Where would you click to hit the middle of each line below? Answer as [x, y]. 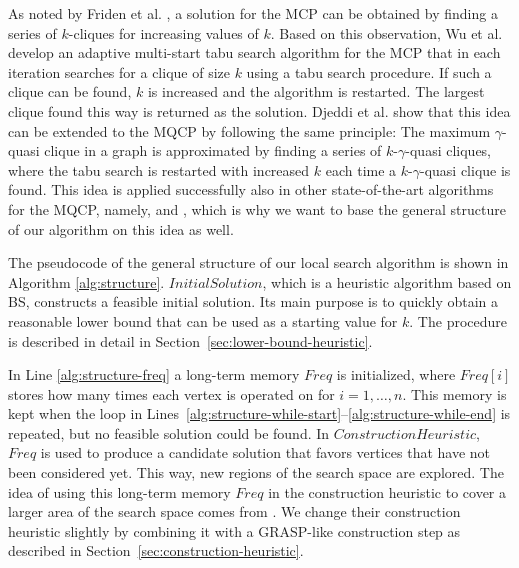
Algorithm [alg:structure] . [86, 281]
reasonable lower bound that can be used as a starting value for [203, 320]
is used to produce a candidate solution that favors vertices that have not [265, 452]
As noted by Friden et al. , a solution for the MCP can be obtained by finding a [253, 13]
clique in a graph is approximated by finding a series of [213, 150]
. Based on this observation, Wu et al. [386, 32]
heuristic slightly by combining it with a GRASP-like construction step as [234, 530]
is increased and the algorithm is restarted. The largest [316, 91]
